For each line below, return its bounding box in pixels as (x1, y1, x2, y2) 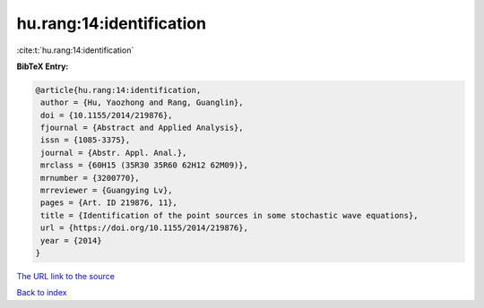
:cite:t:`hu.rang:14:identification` (16, 45, 134, 56)
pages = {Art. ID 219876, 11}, (40, 198, 178, 208)
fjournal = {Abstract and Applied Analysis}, (40, 123, 244, 133)
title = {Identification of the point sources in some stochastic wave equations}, (40, 210, 419, 220)
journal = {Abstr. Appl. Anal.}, (40, 148, 187, 158)
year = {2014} (40, 235, 102, 245)
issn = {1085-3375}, (40, 135, 131, 145)
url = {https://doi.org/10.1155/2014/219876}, (40, 223, 248, 233)
